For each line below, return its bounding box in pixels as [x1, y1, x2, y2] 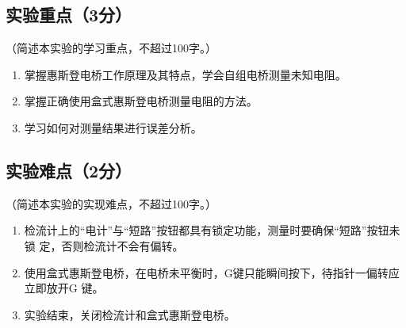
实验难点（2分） [6, 158, 132, 182]
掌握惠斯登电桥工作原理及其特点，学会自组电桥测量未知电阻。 [24, 66, 347, 82]
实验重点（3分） [6, 2, 132, 27]
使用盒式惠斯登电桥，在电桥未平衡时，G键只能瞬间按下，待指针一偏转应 [24, 264, 400, 280]
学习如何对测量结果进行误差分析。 [24, 119, 202, 135]
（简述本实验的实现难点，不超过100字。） [6, 195, 216, 212]
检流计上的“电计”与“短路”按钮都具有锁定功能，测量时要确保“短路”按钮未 [24, 222, 400, 238]
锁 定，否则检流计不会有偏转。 [24, 237, 184, 254]
